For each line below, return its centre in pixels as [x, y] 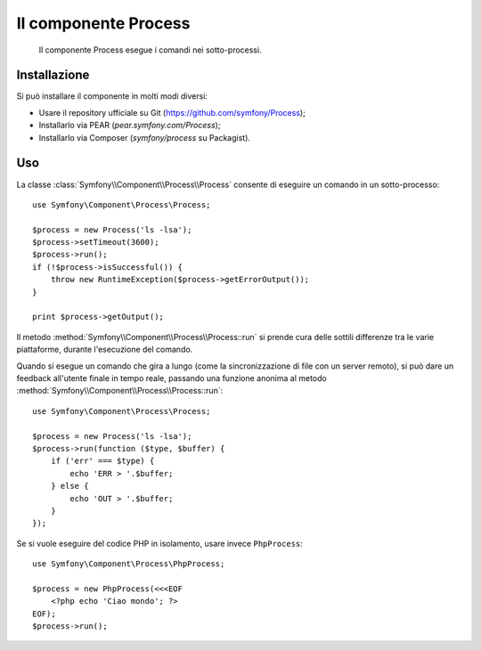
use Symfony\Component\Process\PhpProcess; [129, 564]
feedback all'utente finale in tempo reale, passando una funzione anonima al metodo [171, 378]
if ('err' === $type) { [102, 461]
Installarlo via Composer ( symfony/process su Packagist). [145, 137]
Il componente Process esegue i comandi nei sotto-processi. [150, 50]
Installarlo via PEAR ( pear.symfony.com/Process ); [130, 126]
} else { [69, 486]
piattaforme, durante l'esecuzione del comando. [105, 349]
